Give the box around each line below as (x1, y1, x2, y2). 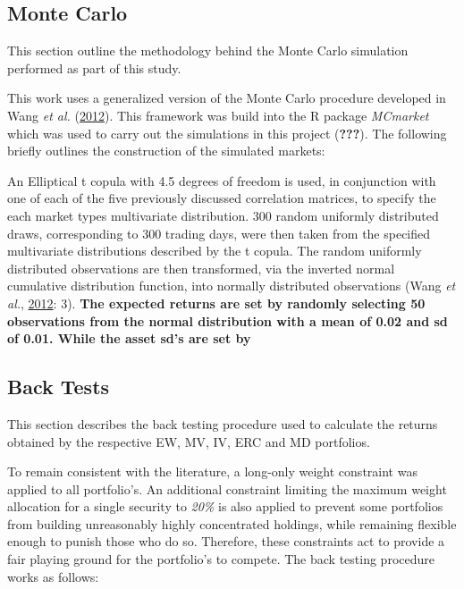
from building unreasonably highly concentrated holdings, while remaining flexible (7, 514, 457, 533)
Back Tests (7, 373, 110, 400)
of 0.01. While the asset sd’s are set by (7, 329, 251, 348)
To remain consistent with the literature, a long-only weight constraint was (7, 462, 418, 481)
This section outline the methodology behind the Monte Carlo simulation (7, 41, 409, 60)
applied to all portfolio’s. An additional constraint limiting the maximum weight (7, 479, 447, 498)
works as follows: (7, 567, 99, 585)
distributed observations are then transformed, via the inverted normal (7, 258, 395, 277)
